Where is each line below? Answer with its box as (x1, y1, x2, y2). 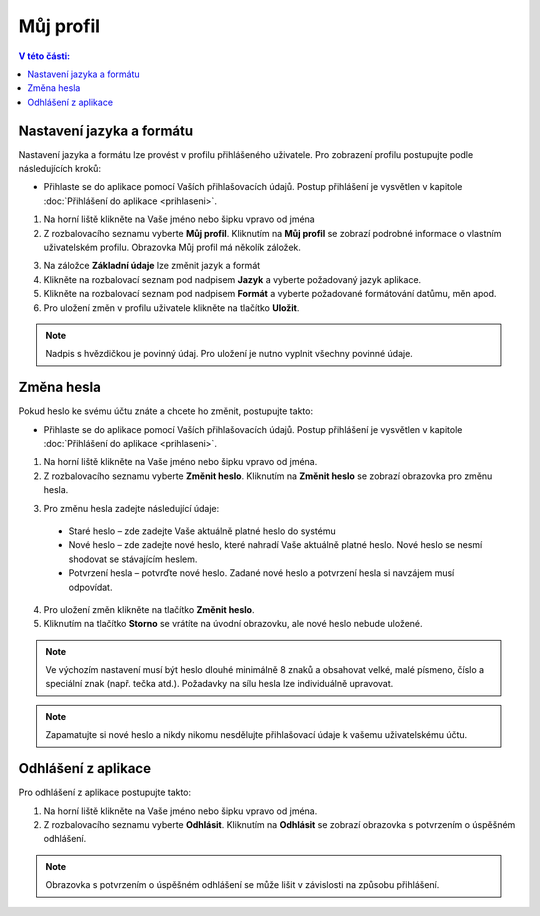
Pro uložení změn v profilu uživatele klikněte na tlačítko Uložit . (43, 301, 300, 314)
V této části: (18, 50, 70, 62)
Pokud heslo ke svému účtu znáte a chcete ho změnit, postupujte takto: (18, 405, 314, 417)
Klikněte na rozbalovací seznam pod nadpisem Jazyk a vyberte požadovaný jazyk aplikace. (43, 273, 422, 285)
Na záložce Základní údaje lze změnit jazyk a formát (43, 260, 261, 272)
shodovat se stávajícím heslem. (68, 553, 198, 565)
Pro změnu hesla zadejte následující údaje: (43, 502, 220, 514)
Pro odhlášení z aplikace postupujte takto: (18, 786, 192, 799)
